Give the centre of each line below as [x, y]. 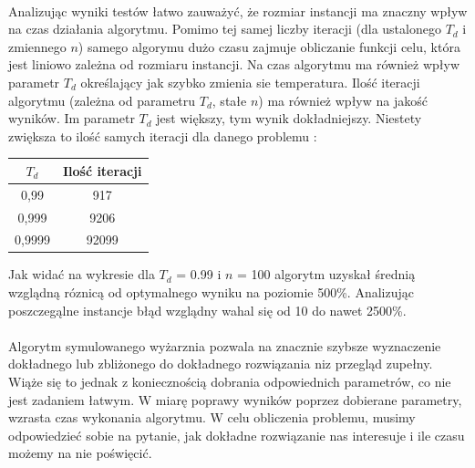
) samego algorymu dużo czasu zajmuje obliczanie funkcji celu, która [269, 46]
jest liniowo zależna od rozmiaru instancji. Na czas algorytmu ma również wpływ [234, 64]
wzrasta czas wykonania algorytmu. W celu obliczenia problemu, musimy [212, 417]
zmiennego [37, 46]
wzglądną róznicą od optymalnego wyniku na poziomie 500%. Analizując [211, 292]
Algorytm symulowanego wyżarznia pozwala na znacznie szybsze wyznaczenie [225, 345]
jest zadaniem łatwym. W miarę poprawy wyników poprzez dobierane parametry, [235, 399]
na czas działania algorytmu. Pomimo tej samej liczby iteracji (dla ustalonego [225, 29]
